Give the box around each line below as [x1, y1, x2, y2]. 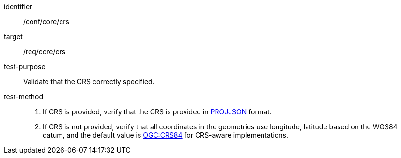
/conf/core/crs [23, 17, 69, 26]
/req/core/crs [23, 47, 66, 56]
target [4, 32, 23, 41]
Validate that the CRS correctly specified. [23, 78, 154, 86]
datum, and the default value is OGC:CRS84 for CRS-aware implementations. [43, 131, 288, 139]
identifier [4, 2, 32, 11]
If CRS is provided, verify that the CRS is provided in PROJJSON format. [43, 108, 272, 116]
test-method [4, 93, 43, 101]
